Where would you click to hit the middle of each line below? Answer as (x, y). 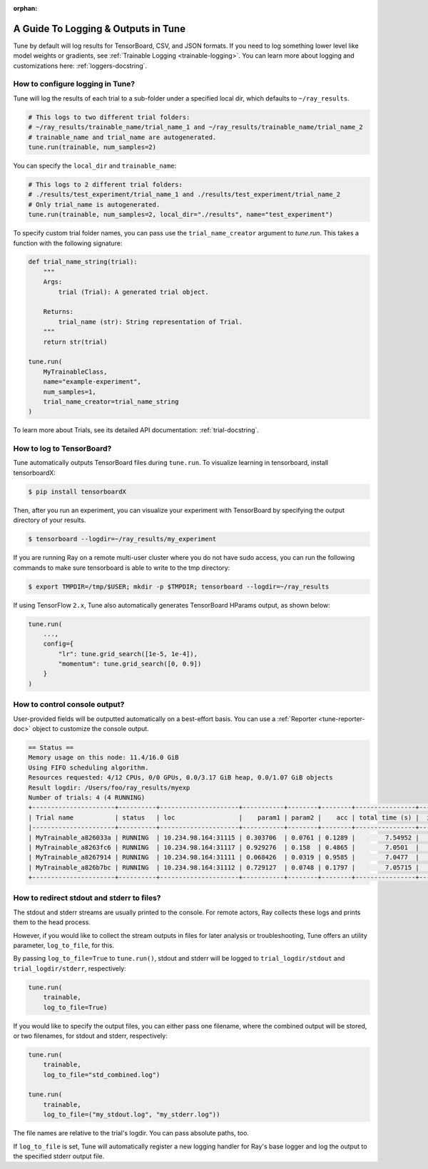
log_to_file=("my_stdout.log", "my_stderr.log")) (132, 1115)
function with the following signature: (68, 243)
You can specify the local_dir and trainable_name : (95, 165)
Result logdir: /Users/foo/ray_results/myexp (109, 787)
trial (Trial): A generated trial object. (134, 292)
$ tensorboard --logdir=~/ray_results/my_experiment (122, 539)
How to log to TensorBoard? (62, 449)
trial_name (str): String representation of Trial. (151, 322)
